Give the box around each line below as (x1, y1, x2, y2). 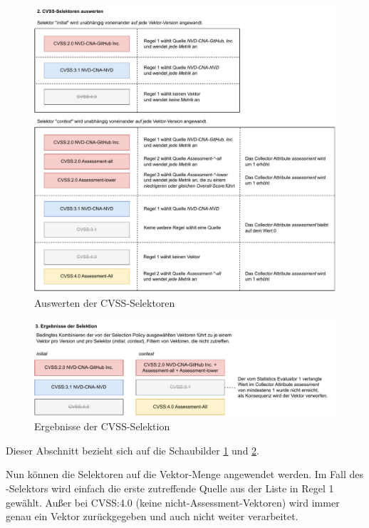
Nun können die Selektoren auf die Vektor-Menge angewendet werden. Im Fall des (6, 467, 364, 482)
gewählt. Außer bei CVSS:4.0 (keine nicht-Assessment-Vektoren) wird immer (6, 494, 340, 509)
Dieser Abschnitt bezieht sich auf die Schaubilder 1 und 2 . (6, 442, 259, 457)
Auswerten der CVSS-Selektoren (34, 295, 175, 310)
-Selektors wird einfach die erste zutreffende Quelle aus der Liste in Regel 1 (6, 481, 334, 496)
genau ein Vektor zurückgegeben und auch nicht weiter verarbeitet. (6, 509, 298, 524)
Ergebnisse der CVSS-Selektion (34, 419, 170, 434)
